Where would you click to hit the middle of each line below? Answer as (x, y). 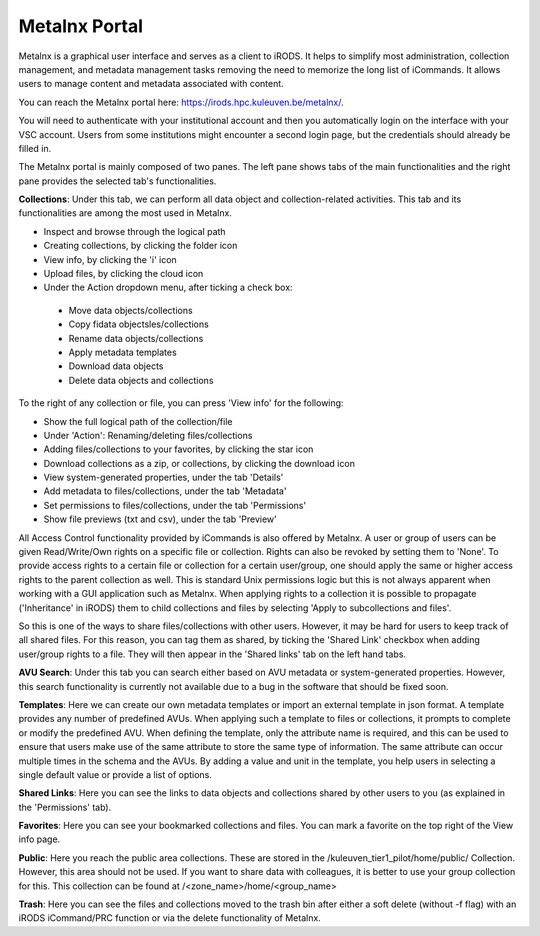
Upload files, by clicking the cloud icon (123, 274)
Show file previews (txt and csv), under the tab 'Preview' (160, 519)
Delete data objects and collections (141, 380)
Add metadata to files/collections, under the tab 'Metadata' (165, 491)
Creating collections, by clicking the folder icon (140, 246)
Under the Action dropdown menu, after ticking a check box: (168, 287)
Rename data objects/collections (136, 338)
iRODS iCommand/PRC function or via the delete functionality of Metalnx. (170, 918)
